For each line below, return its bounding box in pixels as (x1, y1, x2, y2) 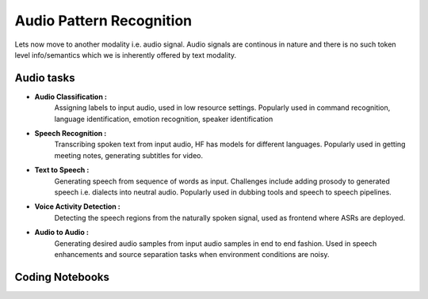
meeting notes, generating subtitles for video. (54, 150, 204, 160)
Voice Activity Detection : (34, 202, 120, 211)
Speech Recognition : (34, 129, 107, 138)
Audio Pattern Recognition (14, 12, 193, 29)
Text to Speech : (34, 165, 90, 175)
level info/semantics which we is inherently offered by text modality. (14, 50, 237, 59)
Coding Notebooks (14, 270, 110, 284)
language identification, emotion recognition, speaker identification (54, 114, 273, 123)
